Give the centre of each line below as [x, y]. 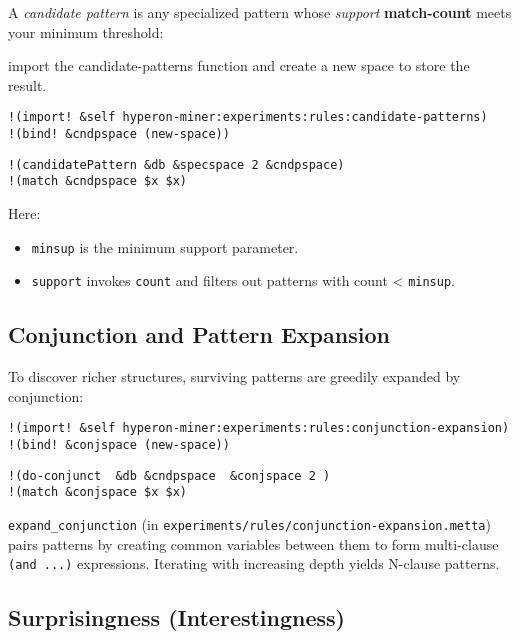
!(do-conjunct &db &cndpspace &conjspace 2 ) [169, 475]
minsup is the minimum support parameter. [165, 246]
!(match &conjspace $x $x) [97, 492]
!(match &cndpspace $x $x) [97, 181]
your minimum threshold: [86, 31]
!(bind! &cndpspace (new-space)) [119, 134]
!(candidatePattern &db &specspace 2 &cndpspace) [176, 164]
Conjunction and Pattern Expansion [199, 334]
